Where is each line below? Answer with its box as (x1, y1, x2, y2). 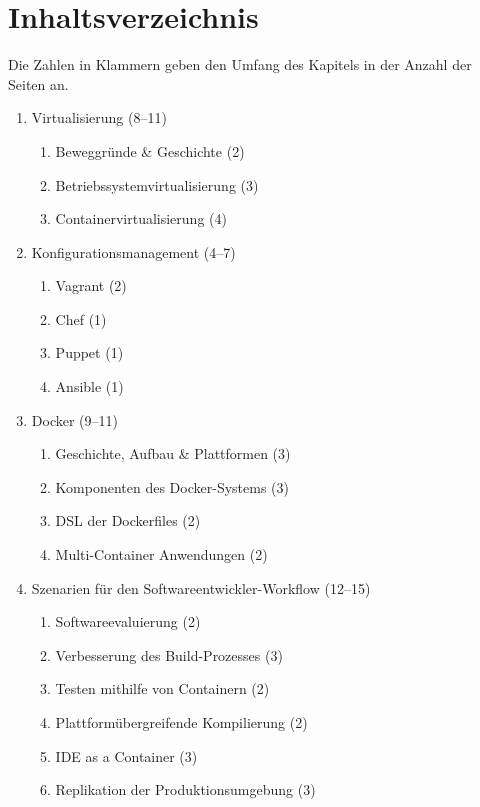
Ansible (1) (55, 376, 124, 397)
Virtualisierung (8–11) (31, 107, 167, 128)
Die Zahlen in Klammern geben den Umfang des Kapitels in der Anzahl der (8, 54, 472, 75)
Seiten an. (8, 73, 69, 94)
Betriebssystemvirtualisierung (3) (55, 174, 259, 195)
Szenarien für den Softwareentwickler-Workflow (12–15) (31, 577, 371, 598)
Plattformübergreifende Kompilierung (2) (55, 712, 308, 732)
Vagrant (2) (55, 275, 127, 296)
